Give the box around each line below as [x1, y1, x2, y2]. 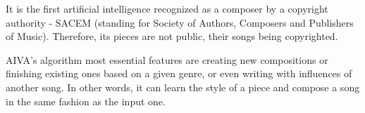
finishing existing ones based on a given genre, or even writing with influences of [6, 66, 352, 81]
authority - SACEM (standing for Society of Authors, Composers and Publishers [6, 15, 354, 29]
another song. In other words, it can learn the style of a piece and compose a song [6, 79, 360, 94]
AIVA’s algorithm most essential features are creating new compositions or [6, 52, 328, 67]
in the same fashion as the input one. [6, 93, 166, 108]
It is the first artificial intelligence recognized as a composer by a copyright [6, 1, 328, 15]
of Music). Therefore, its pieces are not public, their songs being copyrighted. [6, 29, 338, 44]
